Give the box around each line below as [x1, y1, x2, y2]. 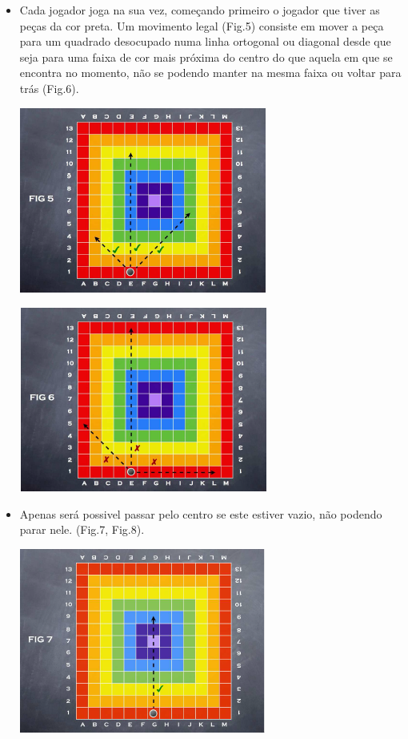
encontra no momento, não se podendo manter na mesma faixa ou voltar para [19, 64, 402, 81]
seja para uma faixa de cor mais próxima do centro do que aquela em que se [19, 48, 393, 65]
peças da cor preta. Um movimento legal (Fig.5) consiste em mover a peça [19, 17, 384, 34]
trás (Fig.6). [19, 79, 79, 96]
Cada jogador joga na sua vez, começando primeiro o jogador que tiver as [19, 2, 380, 18]
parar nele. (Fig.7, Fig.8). [19, 521, 145, 538]
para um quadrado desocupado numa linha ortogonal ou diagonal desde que [19, 33, 391, 50]
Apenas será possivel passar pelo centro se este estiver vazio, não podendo [19, 505, 382, 522]
